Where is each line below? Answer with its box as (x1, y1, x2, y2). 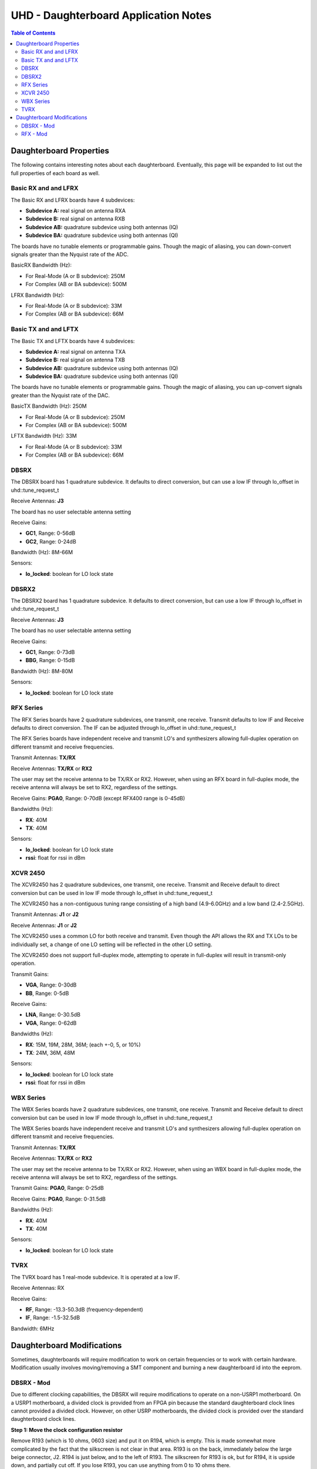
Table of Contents (11, 29, 56, 36)
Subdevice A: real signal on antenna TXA (25, 348, 126, 355)
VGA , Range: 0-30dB (25, 981, 77, 988)
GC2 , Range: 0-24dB (25, 538, 76, 545)
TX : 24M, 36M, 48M (25, 1049, 75, 1056)
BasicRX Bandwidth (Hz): (11, 261, 72, 269)
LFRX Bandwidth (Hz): (11, 291, 65, 299)
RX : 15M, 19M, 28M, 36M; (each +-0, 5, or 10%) (25, 1041, 141, 1048)
